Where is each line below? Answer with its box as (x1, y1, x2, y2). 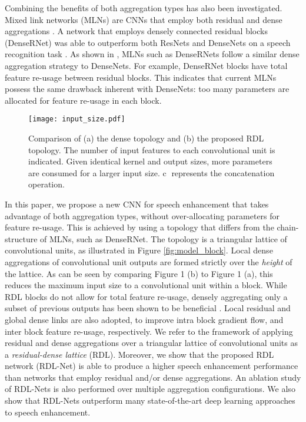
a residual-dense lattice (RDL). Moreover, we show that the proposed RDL (5, 348, 274, 360)
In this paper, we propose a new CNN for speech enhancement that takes (5, 197, 269, 210)
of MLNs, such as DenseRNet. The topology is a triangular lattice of (40, 232, 287, 245)
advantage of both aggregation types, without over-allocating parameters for (5, 209, 280, 222)
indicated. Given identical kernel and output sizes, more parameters (28, 155, 272, 167)
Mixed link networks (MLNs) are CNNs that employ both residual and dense (5, 13, 282, 25)
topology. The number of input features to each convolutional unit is (28, 143, 275, 156)
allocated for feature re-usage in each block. (5, 94, 162, 106)
